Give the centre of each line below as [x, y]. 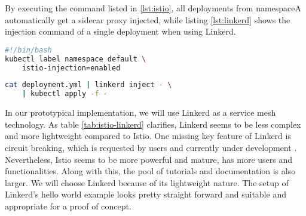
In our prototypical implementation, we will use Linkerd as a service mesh [140, 112]
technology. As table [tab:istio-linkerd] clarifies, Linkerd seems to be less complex [153, 124]
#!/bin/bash [28, 50]
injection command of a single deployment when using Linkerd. [120, 31]
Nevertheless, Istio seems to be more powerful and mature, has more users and [149, 159]
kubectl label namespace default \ [76, 59]
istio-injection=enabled [71, 68]
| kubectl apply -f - [65, 94]
